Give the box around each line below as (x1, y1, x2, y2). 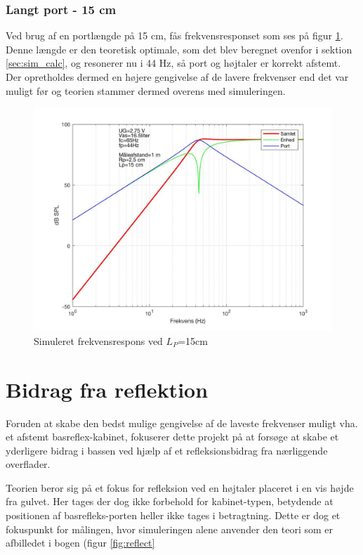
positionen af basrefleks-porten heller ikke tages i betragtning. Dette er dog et (6, 508, 341, 523)
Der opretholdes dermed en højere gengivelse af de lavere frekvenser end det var (6, 70, 349, 84)
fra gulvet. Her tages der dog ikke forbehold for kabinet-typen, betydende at (6, 494, 334, 509)
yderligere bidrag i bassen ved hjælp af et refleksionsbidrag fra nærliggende (6, 443, 328, 457)
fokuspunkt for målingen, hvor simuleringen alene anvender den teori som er (6, 521, 333, 536)
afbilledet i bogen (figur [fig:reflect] (6, 535, 155, 550)
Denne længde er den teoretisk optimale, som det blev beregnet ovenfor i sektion (6, 41, 352, 56)
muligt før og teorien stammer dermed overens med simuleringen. (6, 83, 286, 98)
